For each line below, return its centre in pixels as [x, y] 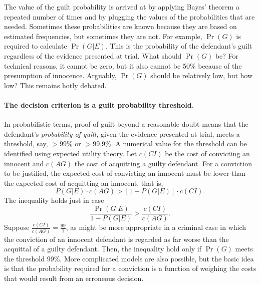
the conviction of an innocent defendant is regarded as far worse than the [116, 239]
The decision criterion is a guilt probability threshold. [99, 104]
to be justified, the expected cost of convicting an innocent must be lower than [125, 173]
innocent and [24, 163]
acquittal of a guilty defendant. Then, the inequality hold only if [103, 249]
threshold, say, [26, 144]
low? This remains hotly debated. [55, 85]
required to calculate [36, 46]
